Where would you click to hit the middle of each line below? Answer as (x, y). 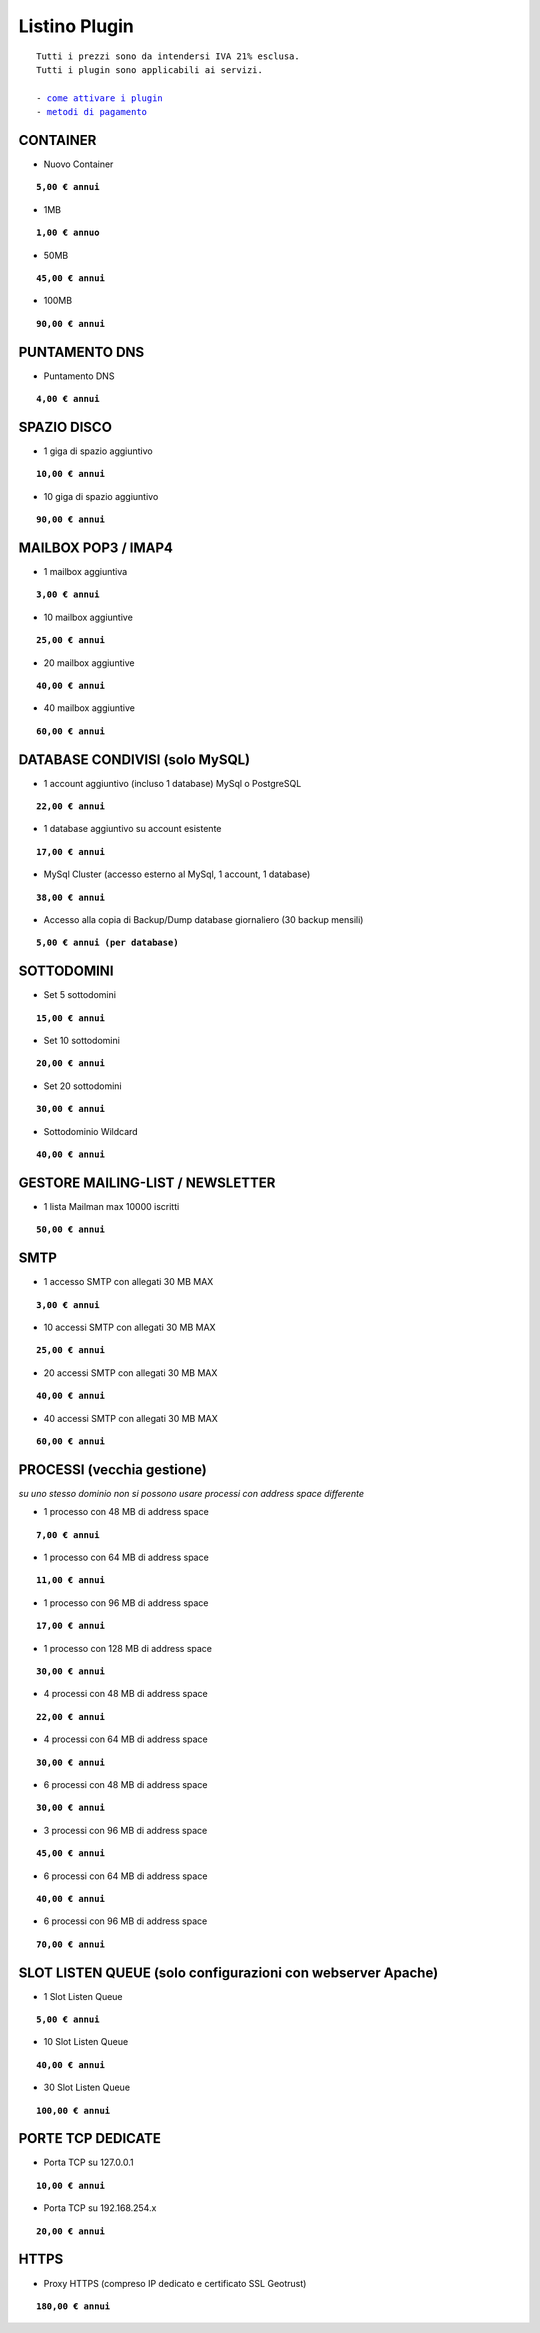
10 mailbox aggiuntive (88, 617)
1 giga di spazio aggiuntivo (98, 451)
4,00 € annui (68, 399)
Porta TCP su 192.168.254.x (100, 2208)
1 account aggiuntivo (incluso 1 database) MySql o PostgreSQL (172, 783)
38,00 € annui (70, 897)
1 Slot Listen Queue (83, 1996)
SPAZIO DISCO (65, 426)
